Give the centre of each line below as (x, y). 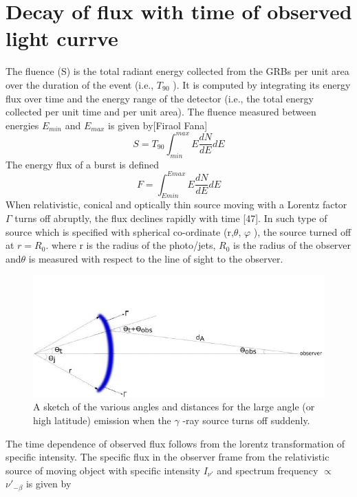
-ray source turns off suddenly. (246, 420)
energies (22, 125)
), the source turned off (302, 231)
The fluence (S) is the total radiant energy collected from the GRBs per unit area (177, 71)
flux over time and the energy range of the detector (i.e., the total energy (160, 98)
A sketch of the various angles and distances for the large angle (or (174, 407)
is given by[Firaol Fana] (158, 125)
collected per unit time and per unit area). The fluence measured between (161, 112)
